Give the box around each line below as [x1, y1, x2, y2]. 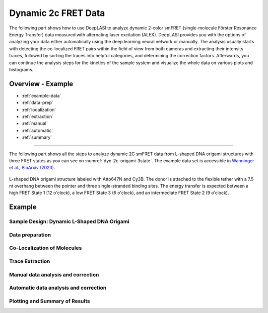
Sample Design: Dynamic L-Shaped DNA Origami [9, 218, 130, 225]
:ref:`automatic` [21, 127, 53, 133]
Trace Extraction [9, 258, 51, 265]
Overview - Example [9, 80, 73, 88]
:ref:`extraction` [21, 113, 54, 119]
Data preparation [9, 231, 51, 238]
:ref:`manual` [21, 120, 48, 126]
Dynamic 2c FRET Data [9, 7, 105, 18]
